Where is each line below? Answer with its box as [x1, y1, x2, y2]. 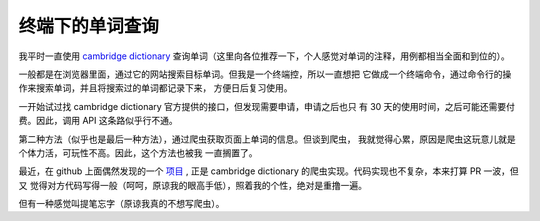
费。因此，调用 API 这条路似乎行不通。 [18, 115, 179, 127]
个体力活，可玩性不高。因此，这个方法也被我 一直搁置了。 [18, 146, 258, 159]
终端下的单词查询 [18, 15, 160, 37]
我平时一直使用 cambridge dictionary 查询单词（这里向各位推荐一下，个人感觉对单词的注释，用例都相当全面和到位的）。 [18, 50, 510, 62]
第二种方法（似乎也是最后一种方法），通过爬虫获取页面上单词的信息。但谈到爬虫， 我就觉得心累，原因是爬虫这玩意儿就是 [18, 133, 516, 145]
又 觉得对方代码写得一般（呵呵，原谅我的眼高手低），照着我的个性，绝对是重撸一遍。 [18, 179, 367, 191]
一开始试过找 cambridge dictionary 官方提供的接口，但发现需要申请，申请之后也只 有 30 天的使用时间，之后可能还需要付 [18, 100, 515, 112]
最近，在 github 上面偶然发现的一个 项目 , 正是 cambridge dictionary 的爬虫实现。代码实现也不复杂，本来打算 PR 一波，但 [18, 165, 519, 177]
